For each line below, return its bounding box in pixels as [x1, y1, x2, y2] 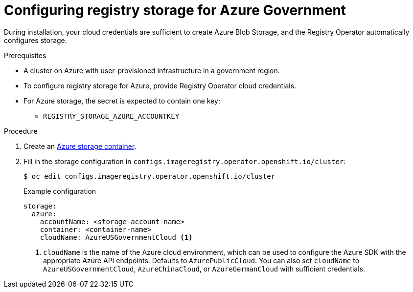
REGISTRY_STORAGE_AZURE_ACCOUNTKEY [43, 112, 180, 120]
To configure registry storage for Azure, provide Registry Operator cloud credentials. [23, 81, 297, 90]
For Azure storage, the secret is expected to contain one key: [23, 96, 220, 105]
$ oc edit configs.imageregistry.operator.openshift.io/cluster [23, 172, 275, 180]
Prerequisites [4, 51, 46, 60]
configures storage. [4, 36, 67, 44]
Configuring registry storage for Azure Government [4, 2, 346, 19]
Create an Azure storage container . [23, 142, 137, 150]
